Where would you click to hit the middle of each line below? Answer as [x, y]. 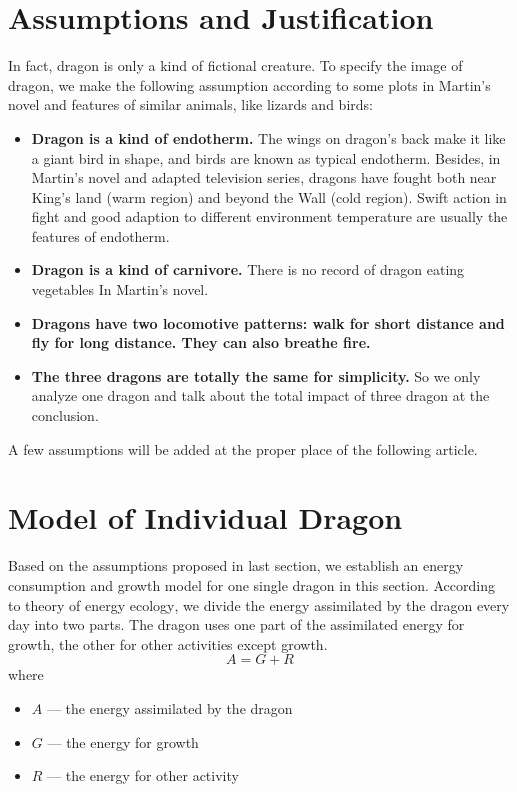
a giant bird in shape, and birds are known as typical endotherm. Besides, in [266, 157]
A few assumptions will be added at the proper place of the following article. [243, 448]
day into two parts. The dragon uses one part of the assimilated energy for [236, 624]
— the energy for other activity [143, 775]
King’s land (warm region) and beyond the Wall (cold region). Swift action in [269, 196]
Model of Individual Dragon [205, 517]
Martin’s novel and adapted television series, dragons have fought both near [264, 177]
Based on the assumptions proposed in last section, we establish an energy [236, 565]
